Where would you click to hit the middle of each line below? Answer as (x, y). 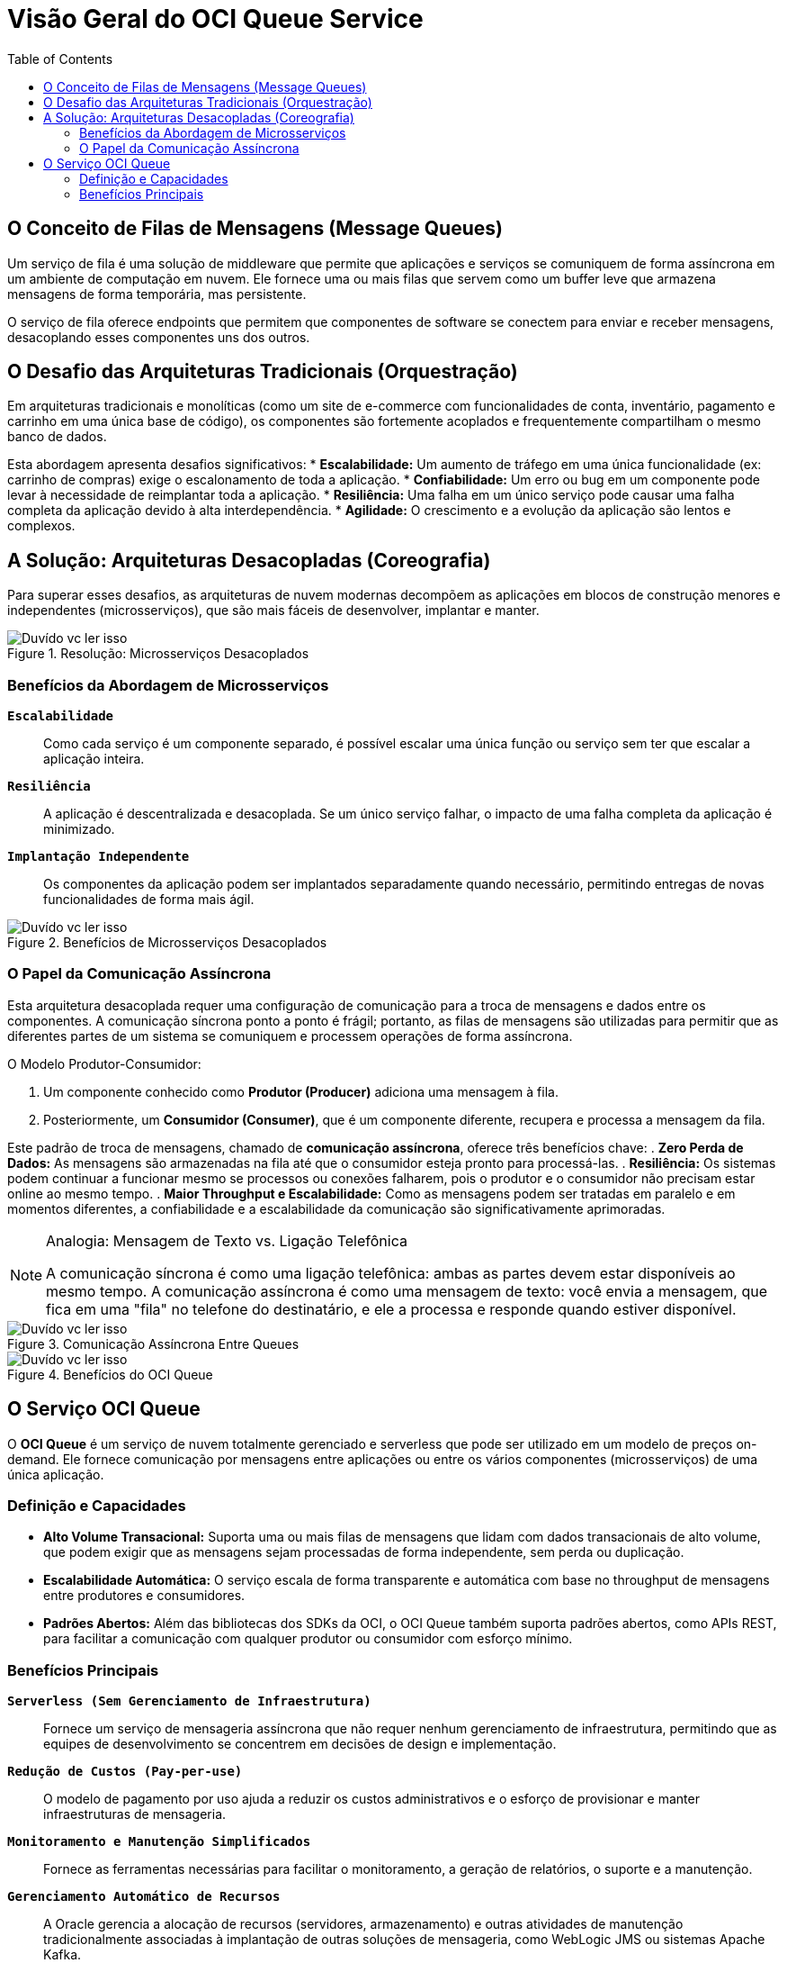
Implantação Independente (98, 857)
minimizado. (79, 829)
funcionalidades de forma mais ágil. (149, 900)
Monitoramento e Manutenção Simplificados (159, 1842)
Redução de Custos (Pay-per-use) (125, 1772)
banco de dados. (57, 437)
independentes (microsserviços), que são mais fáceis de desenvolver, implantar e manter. (273, 611)
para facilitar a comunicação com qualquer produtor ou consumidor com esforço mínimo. (308, 1639)
